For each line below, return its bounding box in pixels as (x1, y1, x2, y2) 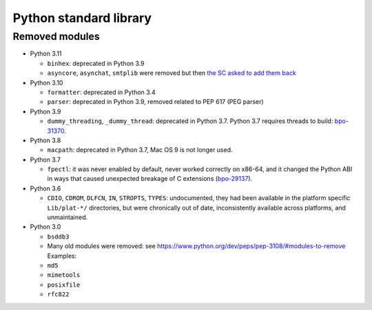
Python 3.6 (30, 184, 61, 192)
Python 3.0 (30, 223, 61, 231)
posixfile (47, 280, 81, 289)
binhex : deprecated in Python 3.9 (47, 59, 145, 67)
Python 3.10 (30, 78, 63, 87)
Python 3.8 (30, 136, 61, 144)
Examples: (47, 252, 77, 260)
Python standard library (12, 10, 152, 25)
